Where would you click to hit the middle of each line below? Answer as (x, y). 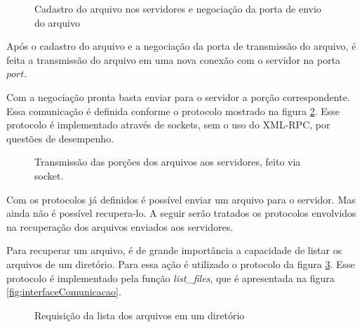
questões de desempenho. (60, 138)
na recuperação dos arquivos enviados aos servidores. (120, 226)
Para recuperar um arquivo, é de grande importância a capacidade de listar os (174, 250)
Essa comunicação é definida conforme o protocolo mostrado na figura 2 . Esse (173, 111)
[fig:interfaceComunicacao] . (64, 292)
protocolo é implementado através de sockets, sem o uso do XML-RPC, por (168, 125)
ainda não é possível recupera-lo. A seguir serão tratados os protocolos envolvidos (181, 213)
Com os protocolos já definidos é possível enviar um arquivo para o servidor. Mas (181, 199)
